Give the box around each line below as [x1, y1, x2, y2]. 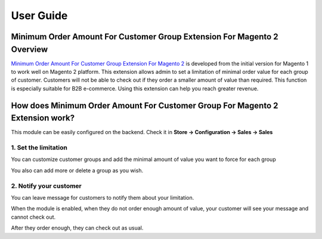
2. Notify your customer [11, 182, 82, 190]
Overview [11, 44, 48, 54]
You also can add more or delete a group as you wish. [11, 167, 143, 174]
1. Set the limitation [11, 144, 68, 152]
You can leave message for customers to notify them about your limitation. [11, 194, 194, 201]
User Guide [11, 9, 68, 22]
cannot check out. [11, 213, 56, 221]
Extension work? [11, 113, 75, 123]
